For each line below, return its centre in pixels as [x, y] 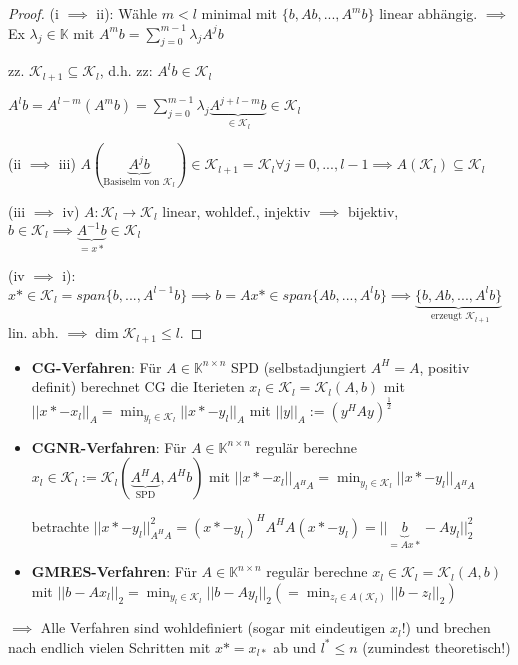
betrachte [60, 525]
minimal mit [239, 13]
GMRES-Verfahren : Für [114, 571]
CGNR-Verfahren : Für [109, 446]
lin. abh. [33, 332]
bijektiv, [373, 210]
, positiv [444, 366]
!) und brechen [446, 627]
